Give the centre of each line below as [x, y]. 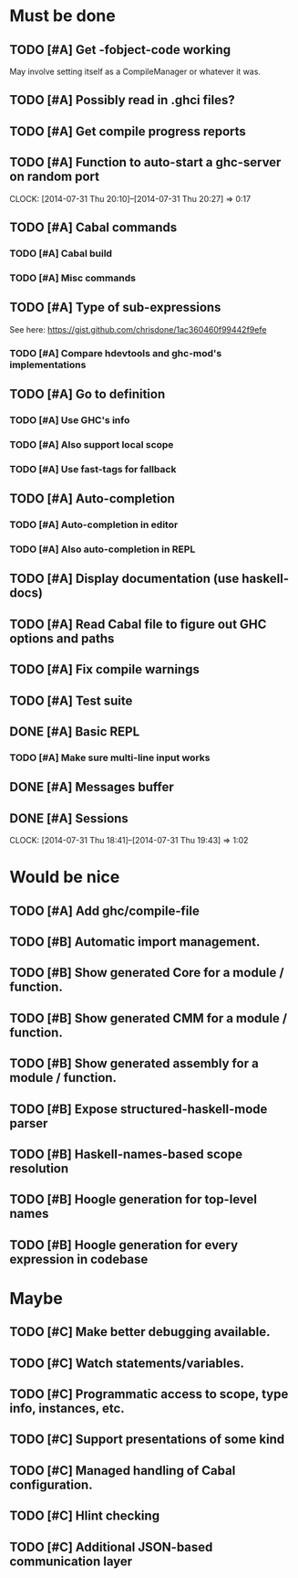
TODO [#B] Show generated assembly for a [134, 1064]
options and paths [62, 638]
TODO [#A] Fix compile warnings [105, 669]
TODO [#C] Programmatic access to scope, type [149, 1394]
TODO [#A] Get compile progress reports [128, 131]
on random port [55, 177]
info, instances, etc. [67, 1409]
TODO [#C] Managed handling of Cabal [123, 1471]
